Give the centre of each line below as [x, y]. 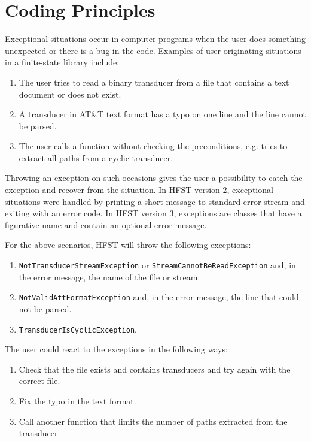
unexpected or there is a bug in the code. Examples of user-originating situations [153, 50]
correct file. [39, 381]
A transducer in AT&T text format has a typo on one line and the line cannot [162, 114]
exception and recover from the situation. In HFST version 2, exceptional [139, 190]
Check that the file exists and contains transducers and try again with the [155, 369]
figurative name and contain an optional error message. [106, 224]
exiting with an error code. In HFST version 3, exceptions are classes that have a [153, 213]
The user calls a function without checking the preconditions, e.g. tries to [153, 146]
